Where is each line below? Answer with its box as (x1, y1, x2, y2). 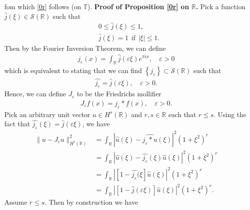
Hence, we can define (4, 89, 66, 99)
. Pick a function (196, 1, 246, 11)
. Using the (213, 109, 247, 119)
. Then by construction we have (44, 197, 138, 207)
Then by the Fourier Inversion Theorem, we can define (4, 43, 166, 53)
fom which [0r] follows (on (4, 1, 81, 11)
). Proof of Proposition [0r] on (88, 1, 189, 11)
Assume (4, 197, 28, 207)
